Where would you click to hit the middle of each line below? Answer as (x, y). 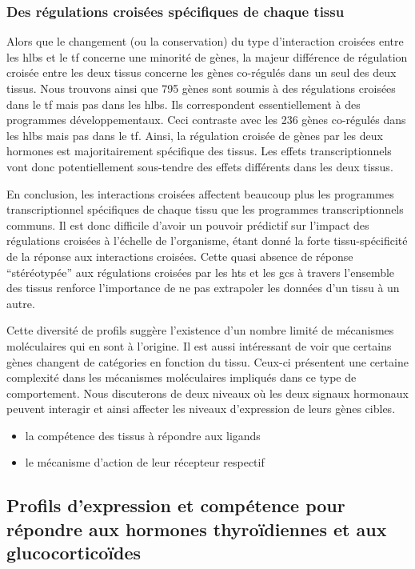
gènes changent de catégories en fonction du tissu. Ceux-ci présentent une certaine (207, 361)
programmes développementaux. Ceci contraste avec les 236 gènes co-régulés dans (206, 120)
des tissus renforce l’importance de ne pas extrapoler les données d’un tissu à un (203, 288)
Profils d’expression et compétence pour (176, 505)
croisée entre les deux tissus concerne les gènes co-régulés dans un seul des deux (202, 72)
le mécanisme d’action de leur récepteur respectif (145, 462)
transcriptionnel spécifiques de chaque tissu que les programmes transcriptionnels (205, 209)
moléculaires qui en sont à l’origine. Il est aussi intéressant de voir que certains (199, 345)
